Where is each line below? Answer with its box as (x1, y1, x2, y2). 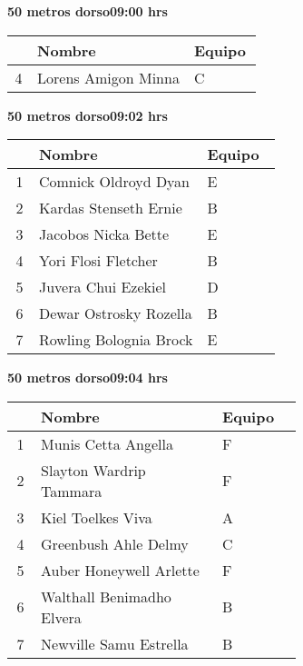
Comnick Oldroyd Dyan (38, 171, 191, 193)
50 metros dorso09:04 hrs (7, 368, 168, 387)
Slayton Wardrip (41, 459, 146, 481)
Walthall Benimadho (41, 585, 171, 607)
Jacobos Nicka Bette (38, 224, 170, 245)
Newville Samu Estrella (41, 632, 189, 654)
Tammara (41, 480, 103, 502)
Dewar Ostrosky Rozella (38, 303, 192, 324)
